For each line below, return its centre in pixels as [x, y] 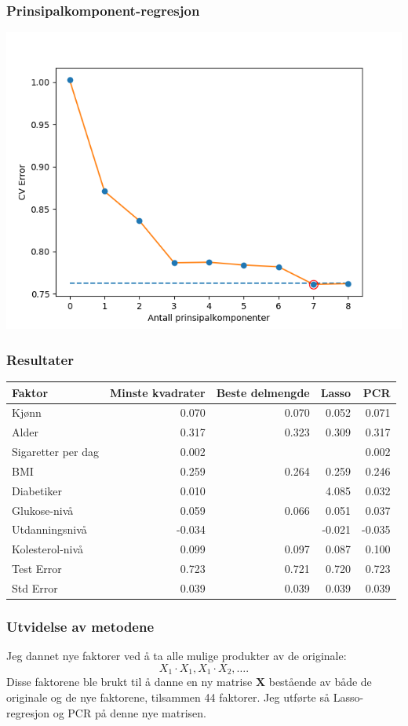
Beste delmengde [263, 392]
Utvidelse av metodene [80, 626]
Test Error [37, 569]
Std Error [35, 587]
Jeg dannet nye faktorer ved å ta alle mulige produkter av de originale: [177, 656]
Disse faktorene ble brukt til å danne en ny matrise [129, 682]
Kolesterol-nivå [48, 549]
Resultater [40, 359]
